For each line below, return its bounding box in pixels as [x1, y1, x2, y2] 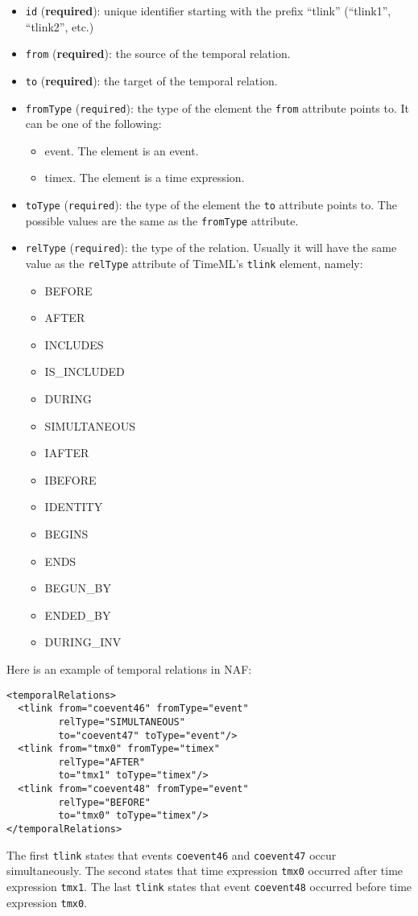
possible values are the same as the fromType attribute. [25, 212, 299, 229]
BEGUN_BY [44, 580, 111, 596]
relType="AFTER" [58, 756, 145, 768]
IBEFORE [44, 471, 97, 488]
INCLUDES [44, 336, 104, 353]
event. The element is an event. [44, 142, 199, 159]
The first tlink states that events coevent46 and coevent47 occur [6, 846, 337, 863]
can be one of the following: [25, 115, 162, 132]
